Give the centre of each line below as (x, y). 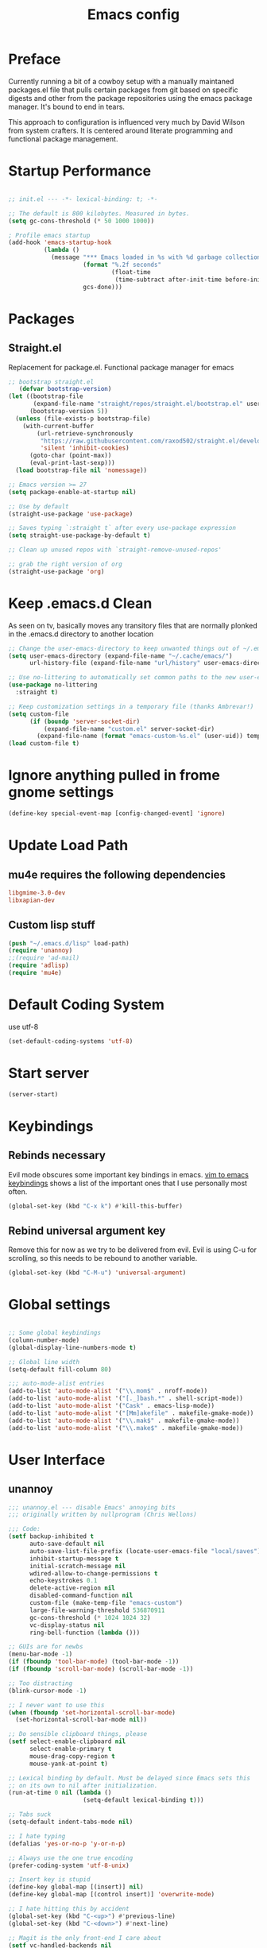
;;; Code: (25, 1529)
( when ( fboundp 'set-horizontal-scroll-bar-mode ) (92, 1712)
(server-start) (33, 1094)
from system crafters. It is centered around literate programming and (120, 130)
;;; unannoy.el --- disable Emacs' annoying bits (92, 1507)
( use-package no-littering (53, 685)
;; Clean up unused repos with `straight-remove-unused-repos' (115, 550)
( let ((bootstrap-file (46, 396)
